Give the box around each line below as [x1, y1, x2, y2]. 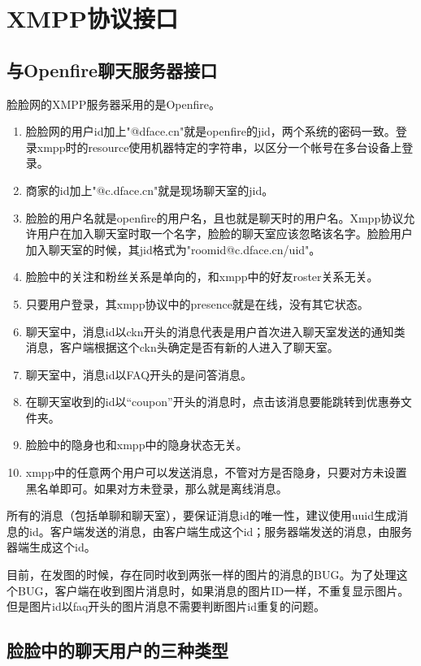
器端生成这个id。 [7, 538, 96, 556]
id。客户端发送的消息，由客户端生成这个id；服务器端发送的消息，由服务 [28, 522, 413, 539]
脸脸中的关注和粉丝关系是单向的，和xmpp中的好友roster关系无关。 [25, 268, 379, 285]
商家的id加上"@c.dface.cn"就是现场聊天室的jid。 [25, 181, 274, 198]
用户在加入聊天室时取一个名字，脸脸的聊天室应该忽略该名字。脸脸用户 [37, 225, 413, 242]
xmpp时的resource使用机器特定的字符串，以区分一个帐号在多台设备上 [37, 138, 402, 155]
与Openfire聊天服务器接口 [7, 57, 218, 82]
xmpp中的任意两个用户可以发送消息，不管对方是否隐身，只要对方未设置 [25, 464, 407, 481]
